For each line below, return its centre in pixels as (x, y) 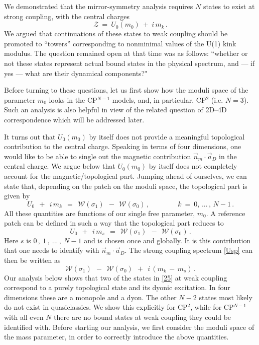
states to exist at (229, 6)
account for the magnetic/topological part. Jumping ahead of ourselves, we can (125, 176)
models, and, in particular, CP (159, 99)
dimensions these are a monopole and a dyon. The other (90, 297)
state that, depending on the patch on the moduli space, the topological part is (126, 186)
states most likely (226, 297)
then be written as (32, 260)
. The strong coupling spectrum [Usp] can (189, 250)
